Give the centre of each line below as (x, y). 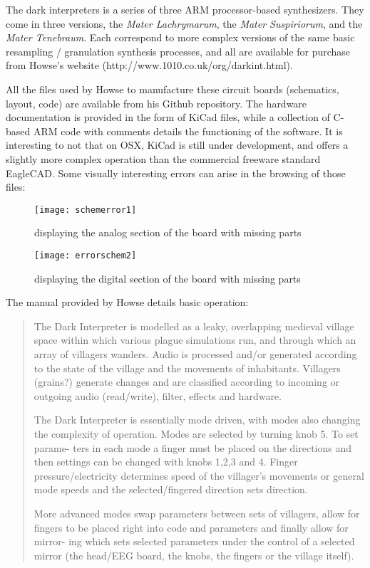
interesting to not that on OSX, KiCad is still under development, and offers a (177, 145)
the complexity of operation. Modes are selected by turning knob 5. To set (196, 433)
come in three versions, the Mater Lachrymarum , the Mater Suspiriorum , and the (184, 23)
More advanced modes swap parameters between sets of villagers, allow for (197, 513)
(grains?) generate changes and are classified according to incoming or (187, 382)
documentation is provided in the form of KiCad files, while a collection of (168, 117)
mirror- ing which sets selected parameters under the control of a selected (194, 541)
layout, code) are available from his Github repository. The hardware (156, 103)
